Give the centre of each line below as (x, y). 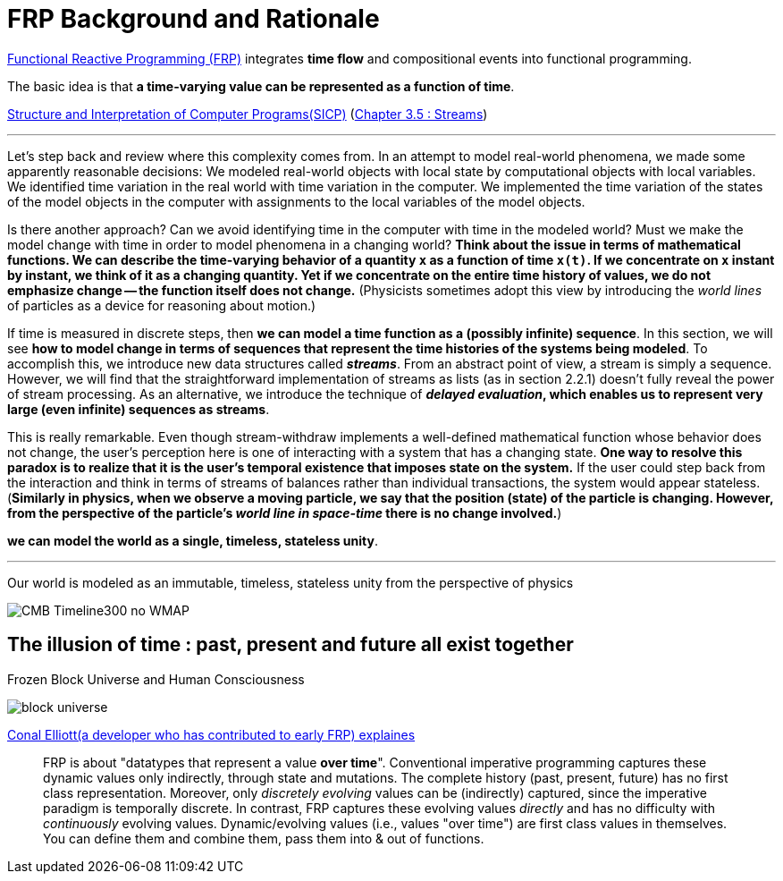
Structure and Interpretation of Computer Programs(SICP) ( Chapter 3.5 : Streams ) (248, 114)
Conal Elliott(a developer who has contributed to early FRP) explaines (211, 734)
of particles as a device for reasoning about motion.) (162, 305)
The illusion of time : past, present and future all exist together (290, 645)
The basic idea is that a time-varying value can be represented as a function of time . (261, 86)
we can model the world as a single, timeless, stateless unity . (193, 540)
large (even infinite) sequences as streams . (139, 409)
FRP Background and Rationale (194, 19)
